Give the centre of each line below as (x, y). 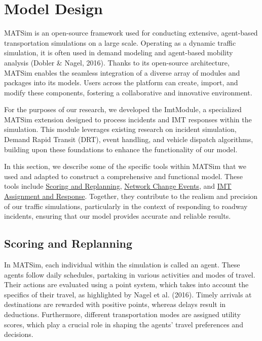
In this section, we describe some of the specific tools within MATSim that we (125, 166)
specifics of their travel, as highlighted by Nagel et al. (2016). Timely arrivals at (128, 294)
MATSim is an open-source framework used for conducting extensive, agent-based (131, 33)
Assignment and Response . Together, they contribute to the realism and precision (131, 196)
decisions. (19, 334)
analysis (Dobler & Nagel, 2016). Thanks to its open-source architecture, (117, 62)
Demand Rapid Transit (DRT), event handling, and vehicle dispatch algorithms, (129, 139)
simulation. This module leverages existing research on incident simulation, (120, 129)
